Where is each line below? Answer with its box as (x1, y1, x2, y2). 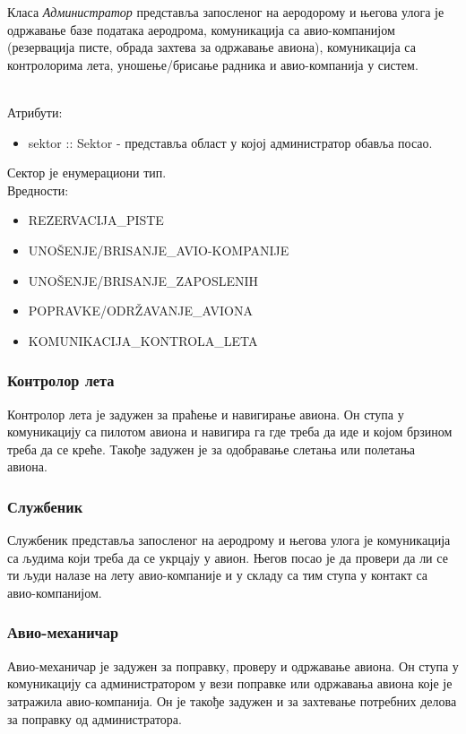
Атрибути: (7, 102, 63, 121)
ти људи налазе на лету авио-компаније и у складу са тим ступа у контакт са (7, 566, 428, 584)
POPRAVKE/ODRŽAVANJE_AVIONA (28, 301, 253, 320)
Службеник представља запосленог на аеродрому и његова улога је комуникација (7, 531, 451, 549)
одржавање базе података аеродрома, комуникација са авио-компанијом (7, 20, 395, 39)
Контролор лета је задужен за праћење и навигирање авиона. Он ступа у (7, 404, 404, 423)
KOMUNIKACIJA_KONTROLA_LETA (28, 331, 258, 350)
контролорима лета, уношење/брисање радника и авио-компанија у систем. (7, 55, 419, 73)
